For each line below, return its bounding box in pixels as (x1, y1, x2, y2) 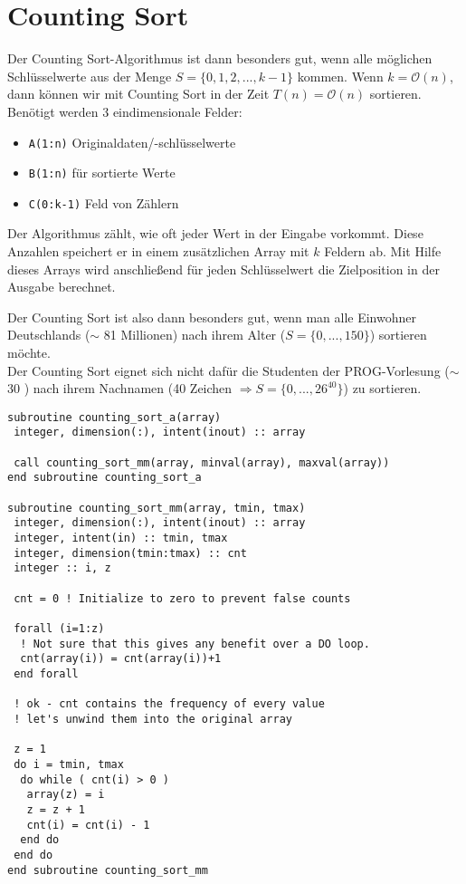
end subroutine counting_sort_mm (7, 863, 208, 877)
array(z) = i (26, 788, 105, 802)
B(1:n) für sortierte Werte (28, 163, 176, 182)
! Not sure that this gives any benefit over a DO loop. (20, 637, 370, 650)
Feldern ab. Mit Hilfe (324, 242, 442, 261)
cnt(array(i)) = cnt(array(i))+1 (20, 652, 222, 666)
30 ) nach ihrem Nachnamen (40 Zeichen (7, 379, 233, 398)
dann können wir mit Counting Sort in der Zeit (7, 84, 270, 103)
